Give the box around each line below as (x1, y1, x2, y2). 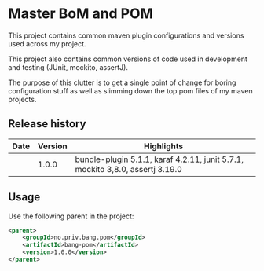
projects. (8, 94, 37, 104)
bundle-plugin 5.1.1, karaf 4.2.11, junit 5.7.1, (75, 154, 244, 165)
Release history (8, 117, 86, 130)
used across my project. (8, 38, 86, 48)
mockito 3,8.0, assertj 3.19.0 (75, 163, 182, 174)
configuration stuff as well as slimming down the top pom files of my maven (8, 86, 253, 95)
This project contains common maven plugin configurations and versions (8, 31, 244, 40)
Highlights (144, 141, 183, 152)
